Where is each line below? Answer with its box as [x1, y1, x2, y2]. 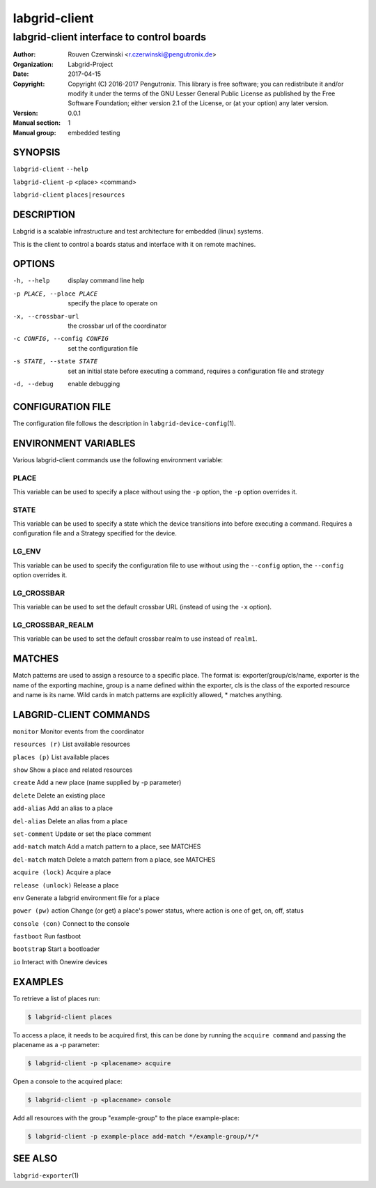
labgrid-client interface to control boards [13, 31, 207, 43]
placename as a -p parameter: [13, 1041, 100, 1049]
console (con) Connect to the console [13, 919, 130, 927]
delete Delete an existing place [13, 791, 106, 800]
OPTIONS [13, 258, 55, 270]
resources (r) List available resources [13, 740, 130, 749]
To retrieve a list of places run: [13, 994, 100, 1003]
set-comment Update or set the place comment [13, 830, 152, 838]
